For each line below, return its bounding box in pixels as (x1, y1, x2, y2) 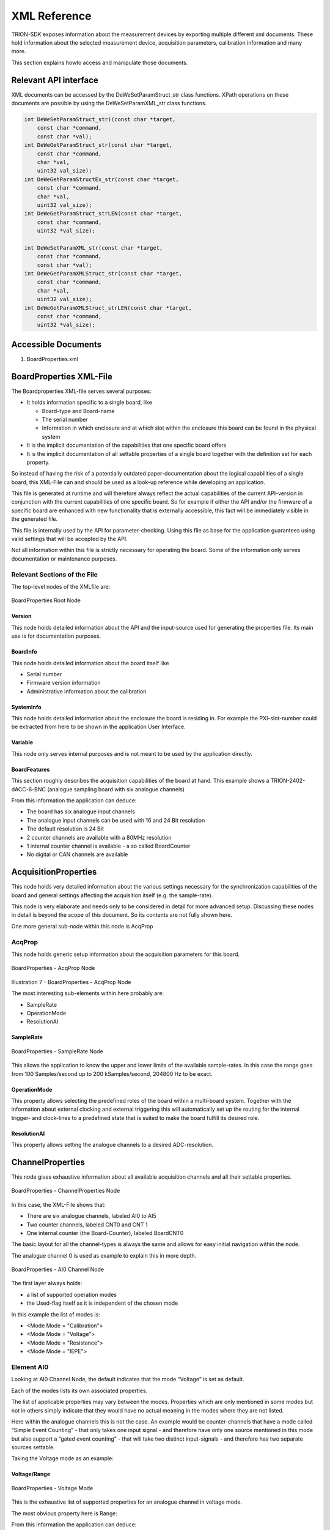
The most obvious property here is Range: (11, 1509, 117, 1517)
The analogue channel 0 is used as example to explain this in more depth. (11, 1252, 197, 1259)
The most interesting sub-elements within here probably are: (11, 990, 164, 997)
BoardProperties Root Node (11, 597, 81, 604)
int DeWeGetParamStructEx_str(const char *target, (24, 176, 180, 183)
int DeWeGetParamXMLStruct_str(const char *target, (24, 270, 183, 277)
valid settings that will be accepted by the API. (11, 535, 128, 543)
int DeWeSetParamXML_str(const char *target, (24, 244, 163, 251)
